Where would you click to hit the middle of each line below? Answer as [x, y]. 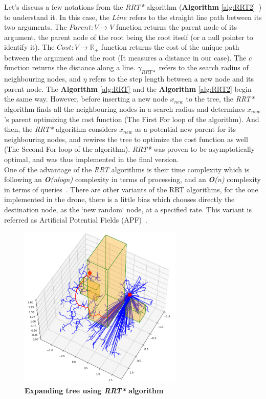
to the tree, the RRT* [220, 99]
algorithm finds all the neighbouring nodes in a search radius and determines [125, 109]
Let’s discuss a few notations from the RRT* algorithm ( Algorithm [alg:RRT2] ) [133, 7]
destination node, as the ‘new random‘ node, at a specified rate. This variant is [128, 209]
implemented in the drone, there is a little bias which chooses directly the [119, 199]
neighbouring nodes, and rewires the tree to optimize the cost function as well [126, 139]
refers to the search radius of [204, 67]
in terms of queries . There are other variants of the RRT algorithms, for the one [131, 189]
